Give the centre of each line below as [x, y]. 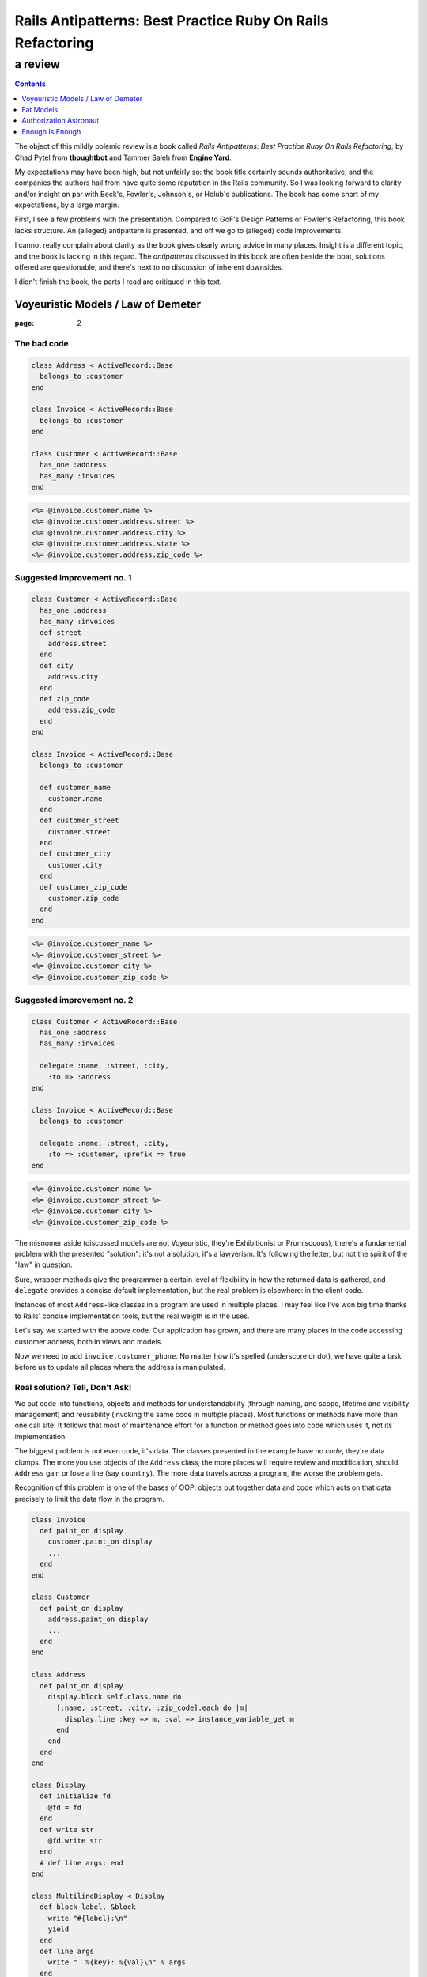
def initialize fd [75, 1796]
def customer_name [75, 788]
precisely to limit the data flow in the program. [90, 1499]
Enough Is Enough [51, 131]
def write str [67, 1830]
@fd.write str [75, 1840]
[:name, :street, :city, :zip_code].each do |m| [152, 1708]
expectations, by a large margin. [67, 205]
